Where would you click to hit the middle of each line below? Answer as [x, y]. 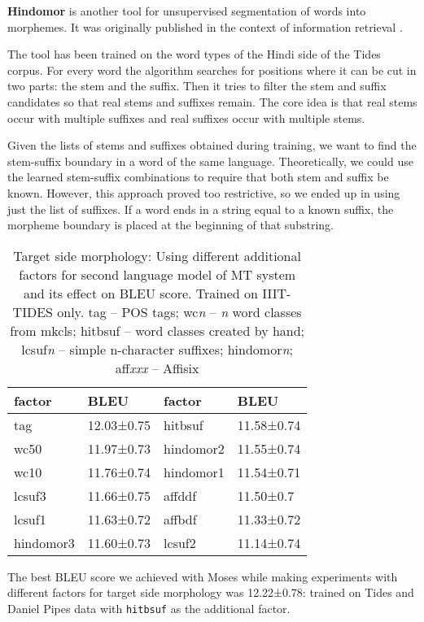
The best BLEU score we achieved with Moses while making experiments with [203, 576]
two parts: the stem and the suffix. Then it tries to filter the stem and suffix [197, 86]
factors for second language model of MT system [157, 274]
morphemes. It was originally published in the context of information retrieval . [205, 26]
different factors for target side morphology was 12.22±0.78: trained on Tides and [211, 592]
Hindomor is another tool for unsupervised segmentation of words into [187, 11]
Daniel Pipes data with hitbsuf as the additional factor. [149, 608]
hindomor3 [44, 542]
